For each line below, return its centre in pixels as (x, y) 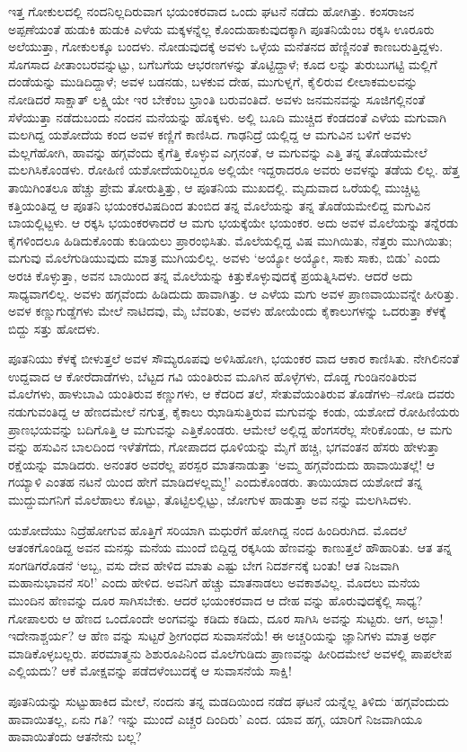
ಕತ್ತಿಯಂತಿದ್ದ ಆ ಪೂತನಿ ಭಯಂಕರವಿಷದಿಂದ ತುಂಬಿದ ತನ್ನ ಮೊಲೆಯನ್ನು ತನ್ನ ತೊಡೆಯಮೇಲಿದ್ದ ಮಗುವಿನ (220, 205)
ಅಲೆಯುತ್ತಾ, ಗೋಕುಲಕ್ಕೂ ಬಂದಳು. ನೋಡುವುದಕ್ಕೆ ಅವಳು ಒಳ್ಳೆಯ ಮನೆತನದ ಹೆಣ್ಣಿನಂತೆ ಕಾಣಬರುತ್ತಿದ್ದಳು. (226, 46)
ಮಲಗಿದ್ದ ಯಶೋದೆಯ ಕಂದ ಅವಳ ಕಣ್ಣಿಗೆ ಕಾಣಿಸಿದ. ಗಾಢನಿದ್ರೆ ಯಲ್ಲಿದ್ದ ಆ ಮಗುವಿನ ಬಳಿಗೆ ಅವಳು (210, 134)
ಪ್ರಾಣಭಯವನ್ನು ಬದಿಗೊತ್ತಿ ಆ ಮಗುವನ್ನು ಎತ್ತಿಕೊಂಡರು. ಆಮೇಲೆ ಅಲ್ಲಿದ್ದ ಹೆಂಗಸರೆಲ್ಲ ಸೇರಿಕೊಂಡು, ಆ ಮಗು (230, 429)
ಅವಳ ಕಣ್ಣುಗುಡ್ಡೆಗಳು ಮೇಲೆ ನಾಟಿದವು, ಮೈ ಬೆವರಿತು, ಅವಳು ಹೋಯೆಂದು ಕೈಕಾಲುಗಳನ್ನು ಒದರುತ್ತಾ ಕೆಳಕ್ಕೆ (227, 311)
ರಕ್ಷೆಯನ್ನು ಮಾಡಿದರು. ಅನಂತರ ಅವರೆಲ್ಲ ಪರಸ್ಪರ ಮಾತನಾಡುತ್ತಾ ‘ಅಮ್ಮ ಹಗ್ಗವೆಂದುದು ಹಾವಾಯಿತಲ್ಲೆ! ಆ (222, 464)
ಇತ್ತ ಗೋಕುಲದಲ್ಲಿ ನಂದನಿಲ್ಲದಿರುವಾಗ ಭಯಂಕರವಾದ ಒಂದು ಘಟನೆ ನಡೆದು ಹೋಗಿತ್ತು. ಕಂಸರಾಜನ (211, 11)
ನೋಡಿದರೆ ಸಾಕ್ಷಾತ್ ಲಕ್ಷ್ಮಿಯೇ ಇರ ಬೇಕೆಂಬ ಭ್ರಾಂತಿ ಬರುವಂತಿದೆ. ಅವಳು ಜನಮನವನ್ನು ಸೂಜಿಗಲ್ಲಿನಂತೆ (217, 98)
